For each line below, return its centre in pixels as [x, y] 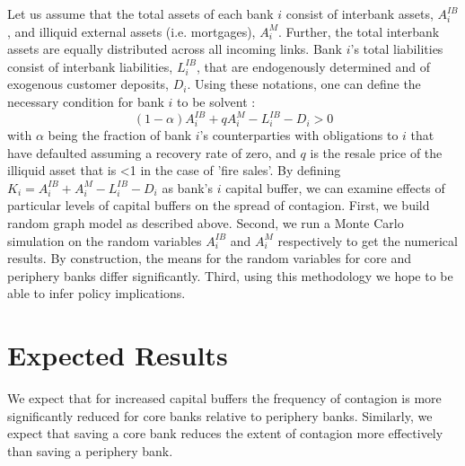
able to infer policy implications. [97, 293]
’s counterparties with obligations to [299, 135]
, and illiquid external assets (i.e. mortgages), [132, 31]
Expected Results [118, 355]
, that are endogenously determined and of [313, 66]
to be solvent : [216, 101]
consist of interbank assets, [360, 13]
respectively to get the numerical [368, 240]
